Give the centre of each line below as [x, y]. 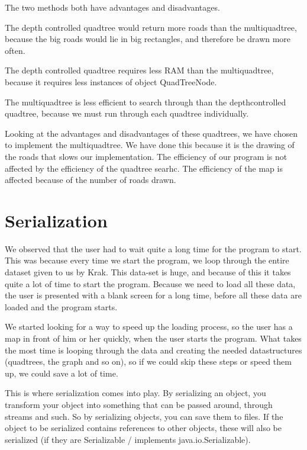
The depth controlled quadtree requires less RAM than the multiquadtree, [139, 70]
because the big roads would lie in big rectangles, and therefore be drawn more [148, 39]
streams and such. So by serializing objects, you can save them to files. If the [144, 416]
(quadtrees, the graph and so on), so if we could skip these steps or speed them [148, 361]
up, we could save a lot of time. [62, 373]
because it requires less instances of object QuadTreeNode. [111, 81]
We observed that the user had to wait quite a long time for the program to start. [153, 248]
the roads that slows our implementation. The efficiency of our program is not [146, 156]
